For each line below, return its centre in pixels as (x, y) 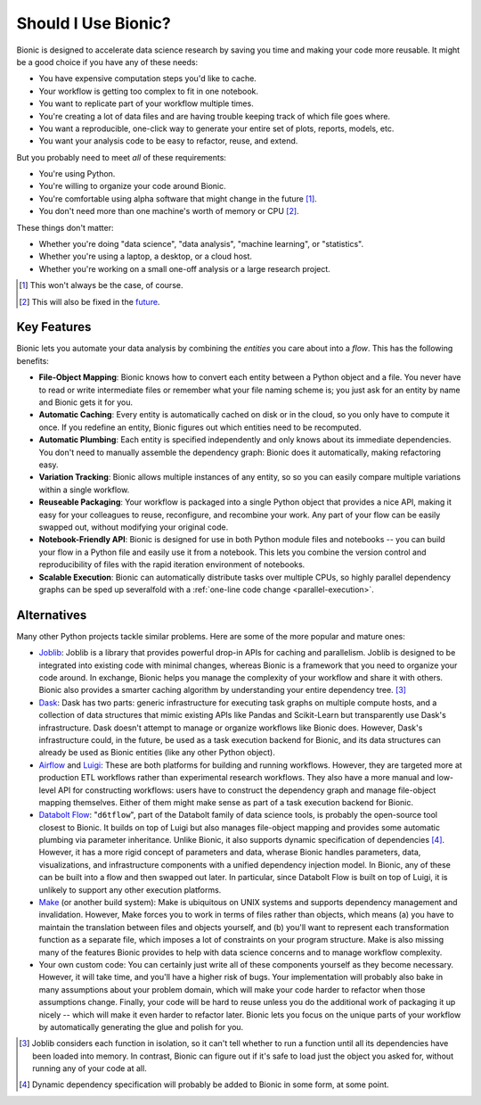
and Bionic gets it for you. (86, 402)
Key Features (54, 327)
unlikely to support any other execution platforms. (130, 890)
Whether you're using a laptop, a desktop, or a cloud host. (146, 256)
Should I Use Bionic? (94, 23)
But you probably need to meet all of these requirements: (122, 157)
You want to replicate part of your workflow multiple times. (146, 103)
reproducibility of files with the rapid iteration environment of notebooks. (172, 565)
